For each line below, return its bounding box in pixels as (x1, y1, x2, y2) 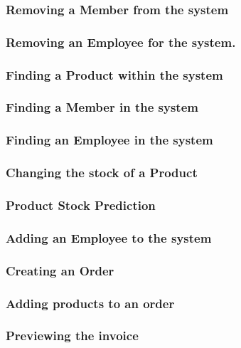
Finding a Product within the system (6, 65, 223, 83)
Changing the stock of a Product (6, 164, 198, 181)
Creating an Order (6, 261, 114, 279)
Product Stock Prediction (6, 196, 156, 213)
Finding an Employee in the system (6, 131, 213, 149)
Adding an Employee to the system (6, 228, 212, 246)
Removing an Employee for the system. (6, 33, 236, 51)
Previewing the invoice (6, 327, 139, 344)
